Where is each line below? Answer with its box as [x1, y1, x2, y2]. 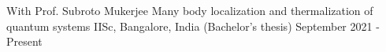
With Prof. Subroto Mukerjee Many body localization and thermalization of [6, 2, 373, 18]
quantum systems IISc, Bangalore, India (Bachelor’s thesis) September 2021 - [6, 17, 380, 34]
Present [6, 33, 43, 50]
